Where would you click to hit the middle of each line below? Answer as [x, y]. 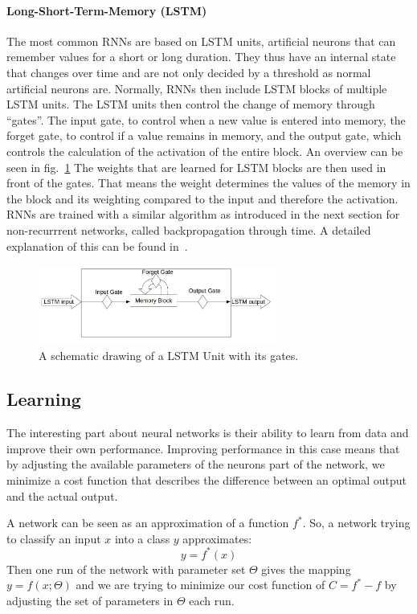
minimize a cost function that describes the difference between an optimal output [207, 479]
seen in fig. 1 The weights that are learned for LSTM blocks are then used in [196, 167]
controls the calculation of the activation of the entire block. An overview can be [205, 151]
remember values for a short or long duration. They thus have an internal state [201, 57]
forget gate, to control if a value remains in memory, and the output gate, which [204, 135]
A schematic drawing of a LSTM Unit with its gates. [169, 356]
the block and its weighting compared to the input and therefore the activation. [202, 198]
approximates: [217, 538]
